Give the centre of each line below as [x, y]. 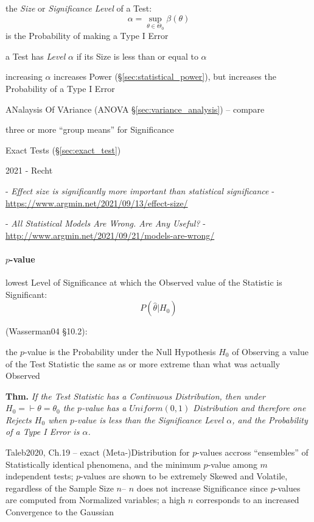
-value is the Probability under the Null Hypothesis [120, 351]
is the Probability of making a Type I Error [87, 36]
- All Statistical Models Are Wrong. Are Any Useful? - [106, 223]
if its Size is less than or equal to [137, 56]
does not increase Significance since [202, 488]
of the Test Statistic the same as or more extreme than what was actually [143, 363]
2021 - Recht [29, 170]
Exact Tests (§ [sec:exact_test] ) [63, 150]
